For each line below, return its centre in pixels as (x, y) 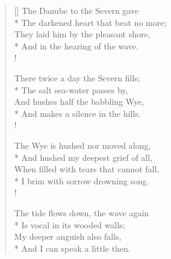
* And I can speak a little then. (72, 248)
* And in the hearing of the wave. (76, 45)
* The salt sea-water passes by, (71, 89)
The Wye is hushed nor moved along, (82, 145)
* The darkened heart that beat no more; (90, 22)
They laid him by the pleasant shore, (82, 34)
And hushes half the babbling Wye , (79, 101)
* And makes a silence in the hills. (77, 113)
